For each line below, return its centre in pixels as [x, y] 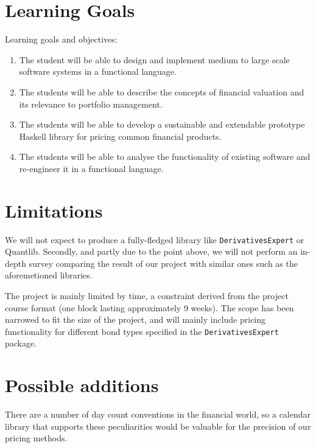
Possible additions [82, 385]
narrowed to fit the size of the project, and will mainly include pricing [135, 319]
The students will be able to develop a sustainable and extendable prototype [162, 124]
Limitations [54, 210]
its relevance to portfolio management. [91, 104]
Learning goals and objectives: [61, 39]
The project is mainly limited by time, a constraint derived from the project [147, 296]
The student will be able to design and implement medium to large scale [154, 59]
